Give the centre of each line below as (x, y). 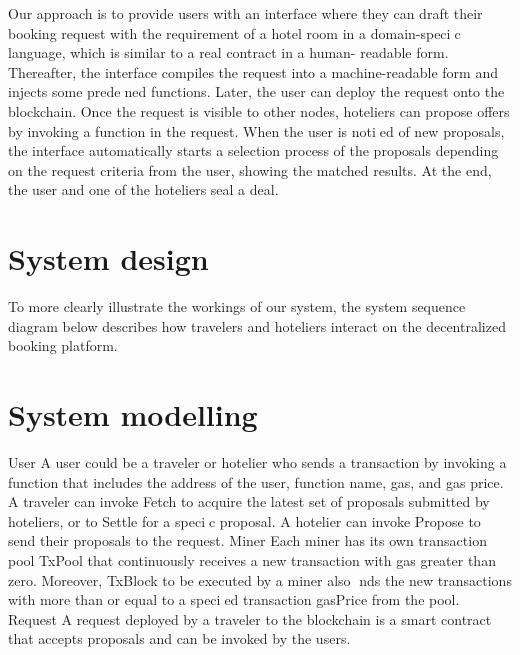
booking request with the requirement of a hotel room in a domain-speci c (234, 32)
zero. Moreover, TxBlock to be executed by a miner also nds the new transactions (260, 579)
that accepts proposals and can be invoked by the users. (179, 638)
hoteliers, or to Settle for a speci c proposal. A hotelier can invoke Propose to (244, 520)
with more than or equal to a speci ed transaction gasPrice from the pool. (234, 599)
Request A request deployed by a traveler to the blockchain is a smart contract (250, 618)
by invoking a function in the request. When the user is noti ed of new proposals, (256, 130)
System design (108, 258)
